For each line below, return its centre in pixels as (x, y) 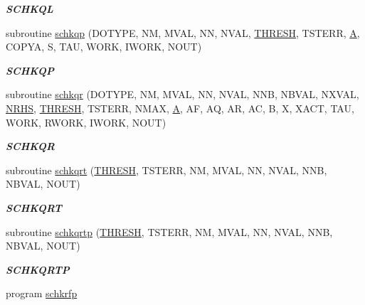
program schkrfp (42, 293)
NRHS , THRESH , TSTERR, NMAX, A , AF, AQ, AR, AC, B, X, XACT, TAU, (180, 108)
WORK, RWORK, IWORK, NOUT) (86, 122)
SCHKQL (30, 9)
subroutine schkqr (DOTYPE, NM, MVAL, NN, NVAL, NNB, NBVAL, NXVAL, (182, 94)
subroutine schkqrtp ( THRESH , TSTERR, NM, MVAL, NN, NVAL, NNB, (169, 231)
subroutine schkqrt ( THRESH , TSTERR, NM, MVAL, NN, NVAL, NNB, (166, 170)
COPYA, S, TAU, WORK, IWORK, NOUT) (104, 47)
